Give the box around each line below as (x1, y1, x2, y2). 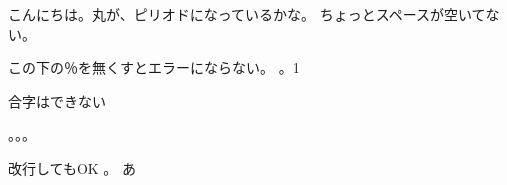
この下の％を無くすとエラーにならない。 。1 (8, 57, 300, 78)
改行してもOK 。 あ (8, 157, 136, 178)
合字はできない (8, 90, 106, 111)
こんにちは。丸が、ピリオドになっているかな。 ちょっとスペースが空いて (8, 4, 486, 24)
